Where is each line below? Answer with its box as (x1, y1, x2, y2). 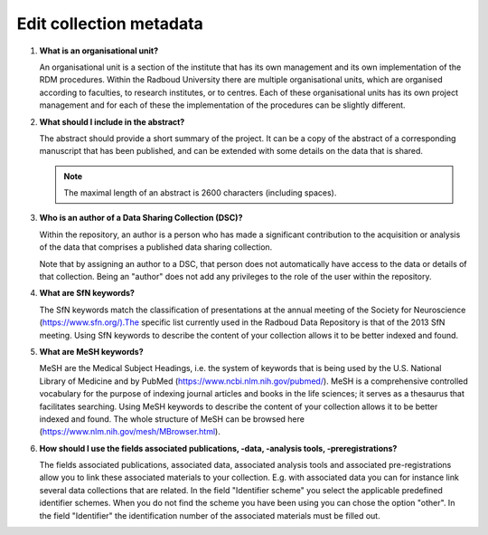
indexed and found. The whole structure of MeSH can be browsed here (39, 413, 305, 425)
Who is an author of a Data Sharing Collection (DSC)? (39, 213, 243, 224)
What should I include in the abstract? (39, 116, 185, 127)
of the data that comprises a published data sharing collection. (39, 242, 273, 253)
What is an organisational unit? (39, 45, 158, 56)
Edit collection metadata (16, 14, 203, 33)
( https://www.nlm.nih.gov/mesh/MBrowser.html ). (39, 426, 221, 437)
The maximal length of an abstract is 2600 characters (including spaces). (63, 187, 337, 198)
